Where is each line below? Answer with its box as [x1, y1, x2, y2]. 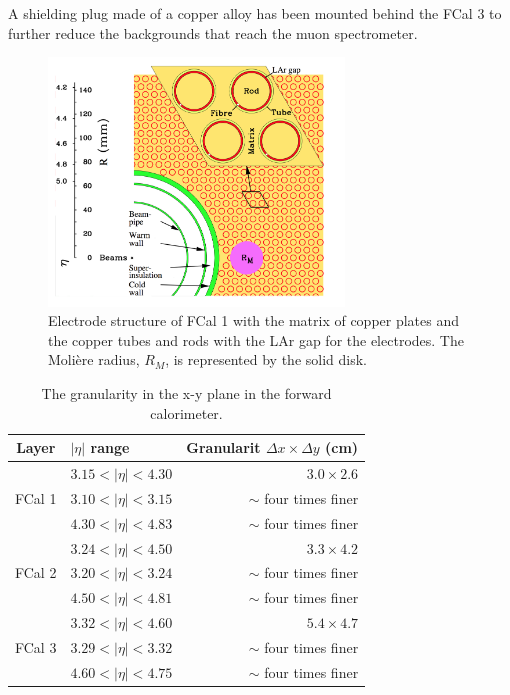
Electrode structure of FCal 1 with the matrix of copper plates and [48, 310, 460, 331]
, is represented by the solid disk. [165, 349, 367, 370]
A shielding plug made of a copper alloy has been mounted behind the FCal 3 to [8, 3, 502, 23]
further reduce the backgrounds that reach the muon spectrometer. [8, 22, 418, 43]
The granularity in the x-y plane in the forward [41, 383, 332, 404]
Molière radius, [48, 349, 140, 370]
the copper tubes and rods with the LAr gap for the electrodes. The [48, 329, 464, 350]
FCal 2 [15, 562, 57, 583]
